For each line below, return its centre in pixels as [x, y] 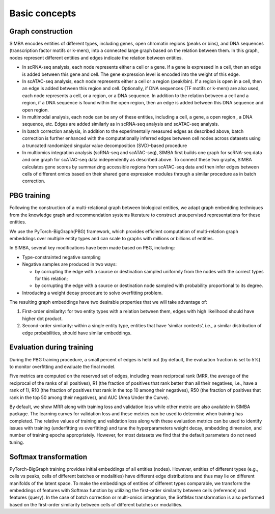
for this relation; [51, 278]
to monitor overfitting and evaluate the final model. [62, 366]
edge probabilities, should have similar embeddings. [77, 333]
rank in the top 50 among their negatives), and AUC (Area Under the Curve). [89, 397]
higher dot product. [43, 319]
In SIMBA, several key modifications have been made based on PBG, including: [92, 248]
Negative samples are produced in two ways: [70, 264]
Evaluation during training [51, 347]
